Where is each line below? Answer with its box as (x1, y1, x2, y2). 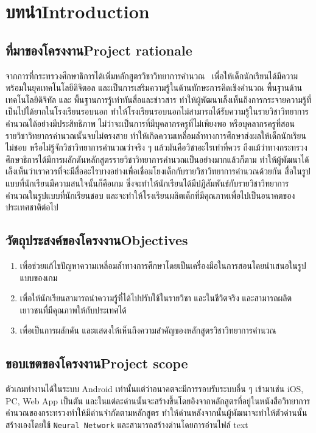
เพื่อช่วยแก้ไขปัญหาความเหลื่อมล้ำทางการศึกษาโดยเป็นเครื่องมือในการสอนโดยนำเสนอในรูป (19, 259, 306, 271)
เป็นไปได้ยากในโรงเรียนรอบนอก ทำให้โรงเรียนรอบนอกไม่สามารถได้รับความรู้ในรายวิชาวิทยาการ (5, 105, 309, 118)
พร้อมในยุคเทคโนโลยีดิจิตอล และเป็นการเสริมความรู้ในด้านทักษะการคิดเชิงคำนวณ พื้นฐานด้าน (5, 81, 303, 94)
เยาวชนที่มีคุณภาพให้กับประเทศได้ (19, 303, 127, 316)
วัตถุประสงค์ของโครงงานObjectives (5, 231, 188, 249)
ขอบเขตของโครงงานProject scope (5, 354, 188, 373)
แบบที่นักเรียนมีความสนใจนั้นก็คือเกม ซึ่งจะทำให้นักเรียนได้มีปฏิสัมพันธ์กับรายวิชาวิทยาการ (5, 176, 289, 189)
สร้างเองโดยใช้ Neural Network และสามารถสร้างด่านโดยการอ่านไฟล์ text (5, 418, 248, 431)
